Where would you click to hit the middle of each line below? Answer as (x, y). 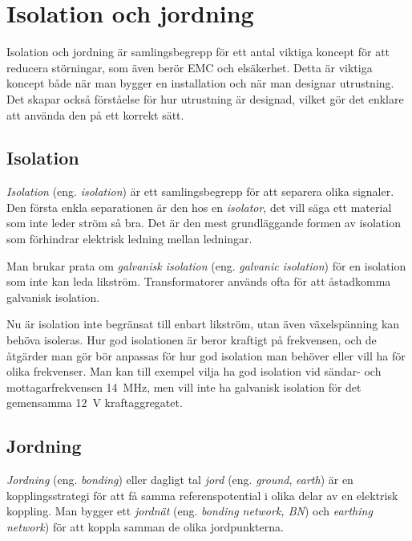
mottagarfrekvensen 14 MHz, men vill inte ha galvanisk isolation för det (184, 386)
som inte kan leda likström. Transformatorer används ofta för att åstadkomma (199, 281)
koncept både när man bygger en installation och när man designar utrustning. (200, 83)
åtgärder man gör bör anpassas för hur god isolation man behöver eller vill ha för (206, 355)
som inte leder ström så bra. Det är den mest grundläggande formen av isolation (204, 223)
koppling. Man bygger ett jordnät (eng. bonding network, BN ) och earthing (190, 511)
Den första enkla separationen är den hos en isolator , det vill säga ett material (199, 207)
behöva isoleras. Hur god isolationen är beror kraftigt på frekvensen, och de (192, 340)
